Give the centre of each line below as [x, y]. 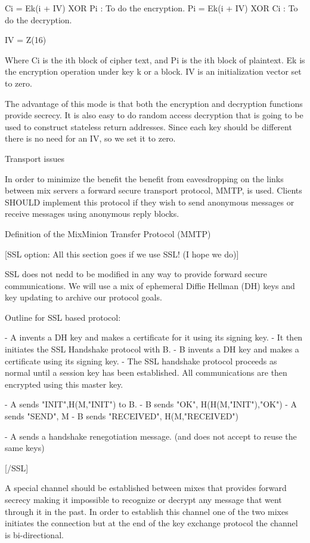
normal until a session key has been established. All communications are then [146, 372]
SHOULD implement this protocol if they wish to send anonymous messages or [150, 202]
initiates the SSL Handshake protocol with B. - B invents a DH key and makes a [152, 349]
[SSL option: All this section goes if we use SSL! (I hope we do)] [122, 254]
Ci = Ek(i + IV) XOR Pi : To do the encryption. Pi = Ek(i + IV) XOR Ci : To [151, 8]
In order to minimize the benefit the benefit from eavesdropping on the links [144, 178]
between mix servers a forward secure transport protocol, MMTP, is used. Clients [154, 190]
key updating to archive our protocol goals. [83, 297]
